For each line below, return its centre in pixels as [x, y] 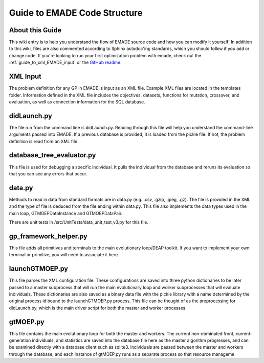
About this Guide [35, 30]
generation [20, 340]
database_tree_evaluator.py [53, 155]
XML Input [25, 77]
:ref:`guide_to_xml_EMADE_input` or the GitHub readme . [65, 62]
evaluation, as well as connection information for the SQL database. [77, 102]
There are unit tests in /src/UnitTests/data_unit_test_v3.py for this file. [79, 222]
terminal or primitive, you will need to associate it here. [64, 255]
